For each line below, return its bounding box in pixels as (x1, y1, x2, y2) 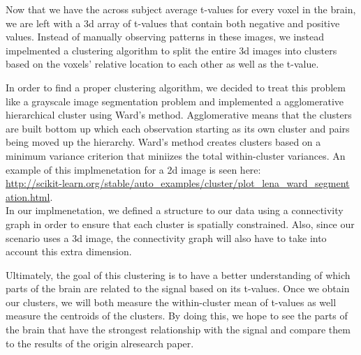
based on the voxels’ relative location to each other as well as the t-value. (6, 56, 319, 71)
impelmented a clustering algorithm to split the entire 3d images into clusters (6, 43, 337, 57)
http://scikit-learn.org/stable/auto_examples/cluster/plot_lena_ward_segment (6, 176, 350, 190)
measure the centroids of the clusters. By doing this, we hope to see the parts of (6, 308, 348, 323)
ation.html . (6, 189, 53, 204)
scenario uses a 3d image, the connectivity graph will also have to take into (6, 230, 327, 245)
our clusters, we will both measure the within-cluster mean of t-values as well (6, 294, 337, 309)
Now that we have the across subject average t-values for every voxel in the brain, (6, 2, 356, 16)
